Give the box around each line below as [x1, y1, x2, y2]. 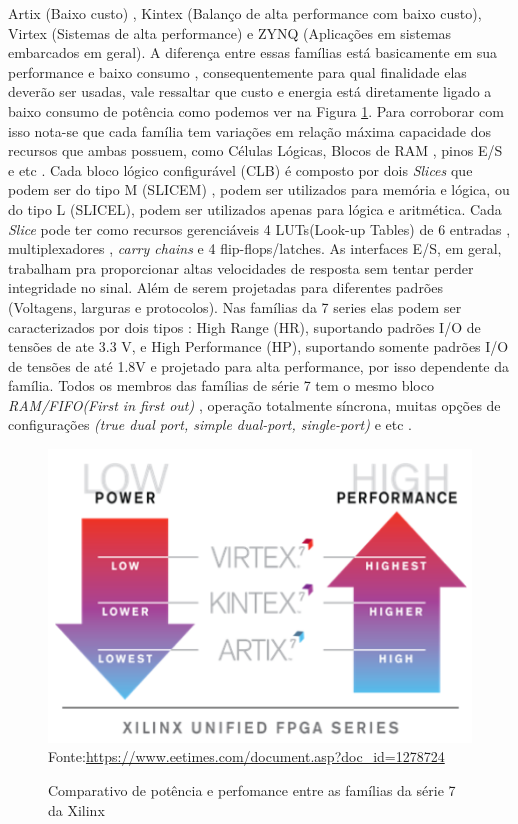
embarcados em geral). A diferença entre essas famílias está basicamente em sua [8, 42, 498, 63]
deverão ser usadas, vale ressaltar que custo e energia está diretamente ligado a [8, 81, 492, 102]
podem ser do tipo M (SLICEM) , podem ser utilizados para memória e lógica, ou [8, 179, 510, 200]
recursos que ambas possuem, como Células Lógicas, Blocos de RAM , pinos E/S [8, 140, 503, 161]
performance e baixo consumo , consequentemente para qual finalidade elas [8, 61, 467, 82]
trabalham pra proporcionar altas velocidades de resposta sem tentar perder [8, 257, 474, 278]
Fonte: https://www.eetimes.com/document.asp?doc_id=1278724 [48, 746, 445, 767]
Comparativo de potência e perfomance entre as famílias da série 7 [48, 780, 456, 801]
